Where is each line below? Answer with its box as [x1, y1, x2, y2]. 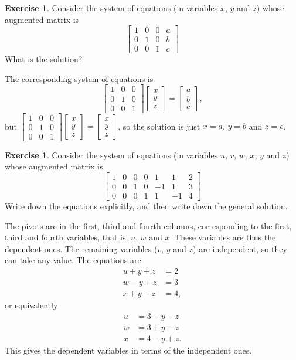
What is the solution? [5, 53, 83, 65]
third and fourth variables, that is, [5, 231, 128, 243]
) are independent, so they [193, 242, 287, 254]
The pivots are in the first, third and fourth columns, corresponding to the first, [5, 219, 292, 232]
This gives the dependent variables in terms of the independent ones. [5, 344, 252, 356]
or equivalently [5, 299, 58, 311]
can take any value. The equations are [5, 254, 141, 266]
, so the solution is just [118, 120, 200, 132]
